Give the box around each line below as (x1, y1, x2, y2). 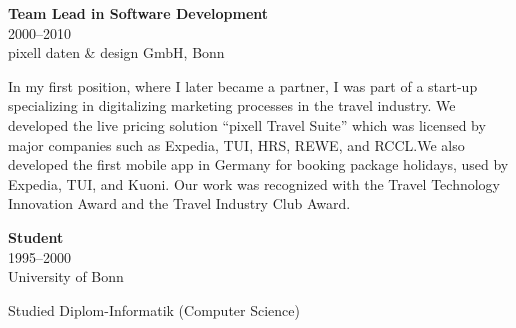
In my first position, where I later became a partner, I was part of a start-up (8, 75, 478, 96)
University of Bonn (8, 266, 124, 287)
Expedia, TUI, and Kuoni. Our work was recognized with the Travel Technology (8, 173, 500, 194)
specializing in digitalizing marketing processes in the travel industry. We (8, 95, 456, 116)
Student (8, 226, 64, 247)
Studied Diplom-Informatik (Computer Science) (8, 299, 300, 320)
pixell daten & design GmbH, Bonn (8, 42, 225, 63)
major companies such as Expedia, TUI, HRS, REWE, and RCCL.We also (8, 134, 465, 155)
